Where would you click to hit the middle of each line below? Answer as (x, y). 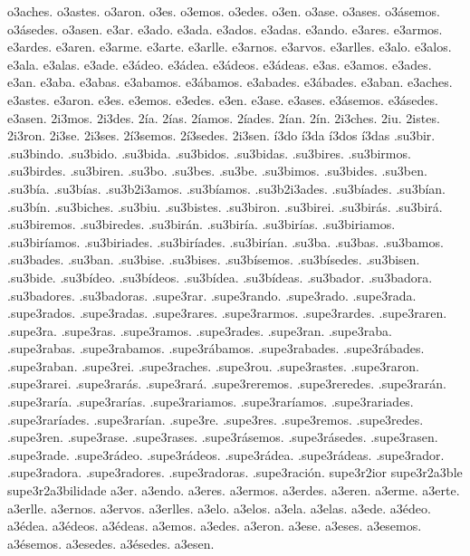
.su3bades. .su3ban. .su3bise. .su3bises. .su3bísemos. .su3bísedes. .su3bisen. (214, 259)
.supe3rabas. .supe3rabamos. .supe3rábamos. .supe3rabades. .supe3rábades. (216, 348)
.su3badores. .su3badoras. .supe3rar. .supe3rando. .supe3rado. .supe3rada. (212, 295)
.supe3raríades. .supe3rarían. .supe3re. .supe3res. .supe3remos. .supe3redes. (216, 419)
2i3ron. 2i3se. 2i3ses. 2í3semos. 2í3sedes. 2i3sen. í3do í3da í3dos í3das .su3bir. (221, 135)
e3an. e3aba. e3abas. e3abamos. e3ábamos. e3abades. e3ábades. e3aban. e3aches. (230, 82)
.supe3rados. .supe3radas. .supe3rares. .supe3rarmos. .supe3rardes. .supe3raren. (227, 313)
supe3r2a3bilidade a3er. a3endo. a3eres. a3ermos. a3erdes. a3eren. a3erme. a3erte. (234, 490)
